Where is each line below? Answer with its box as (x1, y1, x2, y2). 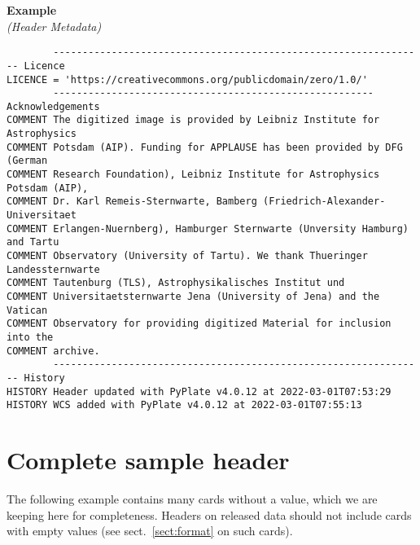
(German (7, 155, 48, 167)
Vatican (7, 304, 48, 316)
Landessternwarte (7, 263, 100, 275)
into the (7, 331, 54, 343)
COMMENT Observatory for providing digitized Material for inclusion (7, 318, 392, 330)
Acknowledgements (7, 100, 100, 112)
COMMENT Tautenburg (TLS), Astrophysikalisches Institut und (7, 277, 345, 289)
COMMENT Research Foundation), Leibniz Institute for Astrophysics (7, 169, 380, 181)
